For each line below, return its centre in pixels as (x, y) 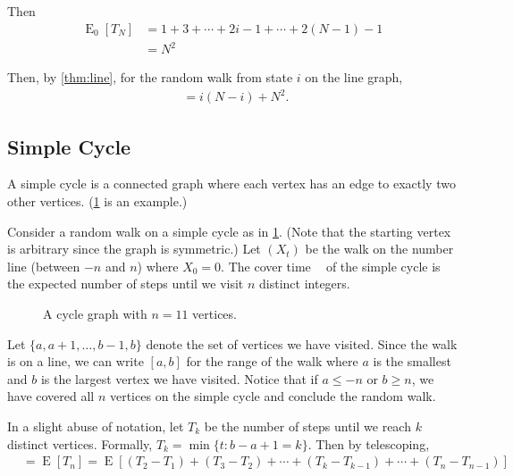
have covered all (51, 396)
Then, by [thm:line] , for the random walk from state (150, 77)
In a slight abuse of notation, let (96, 426)
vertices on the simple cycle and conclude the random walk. (273, 396)
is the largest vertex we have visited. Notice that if (179, 378)
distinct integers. (305, 284)
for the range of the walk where (272, 361)
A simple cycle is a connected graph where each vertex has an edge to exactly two (231, 184)
